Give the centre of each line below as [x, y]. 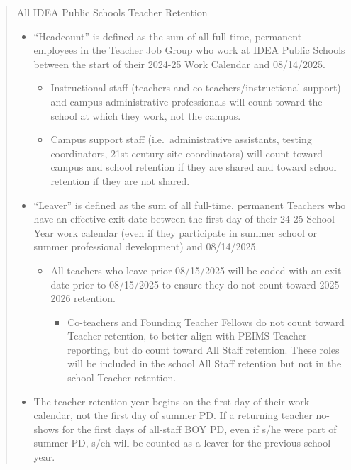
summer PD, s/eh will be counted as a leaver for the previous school [182, 443]
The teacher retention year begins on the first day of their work [172, 401]
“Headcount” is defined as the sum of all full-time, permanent [168, 36]
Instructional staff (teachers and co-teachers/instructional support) [196, 88]
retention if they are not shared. [120, 180]
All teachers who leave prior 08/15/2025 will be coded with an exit [196, 270]
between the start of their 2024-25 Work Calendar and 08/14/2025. [179, 63]
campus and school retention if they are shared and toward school [194, 167]
